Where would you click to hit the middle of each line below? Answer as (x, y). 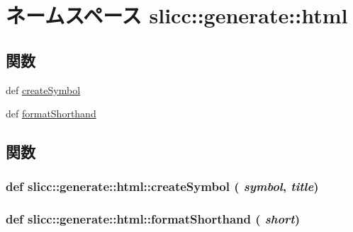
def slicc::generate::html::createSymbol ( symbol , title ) (162, 186)
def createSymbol (43, 89)
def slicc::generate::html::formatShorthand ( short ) (153, 219)
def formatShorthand (51, 114)
